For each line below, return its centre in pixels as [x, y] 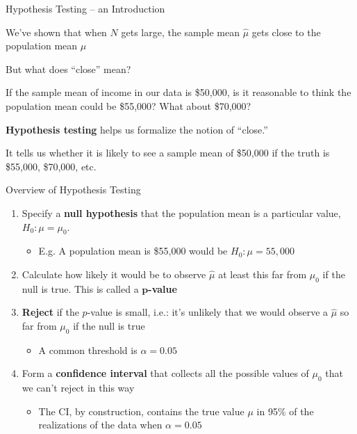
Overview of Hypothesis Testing [73, 190]
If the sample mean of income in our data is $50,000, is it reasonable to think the [178, 92]
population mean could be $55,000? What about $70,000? [128, 105]
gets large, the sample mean [180, 32]
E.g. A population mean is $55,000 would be [133, 251]
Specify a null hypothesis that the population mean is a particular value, [181, 212]
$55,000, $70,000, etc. [51, 166]
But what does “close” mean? [68, 69]
